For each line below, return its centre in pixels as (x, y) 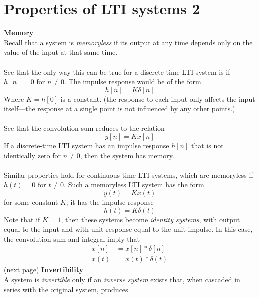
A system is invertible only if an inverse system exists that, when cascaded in (122, 280)
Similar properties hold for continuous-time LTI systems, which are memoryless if (129, 175)
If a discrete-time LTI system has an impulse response (87, 145)
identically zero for (33, 155)
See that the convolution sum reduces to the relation (84, 128)
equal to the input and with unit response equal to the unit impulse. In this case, (128, 229)
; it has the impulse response (110, 202)
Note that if (22, 219)
